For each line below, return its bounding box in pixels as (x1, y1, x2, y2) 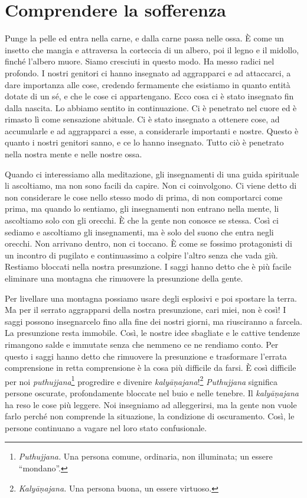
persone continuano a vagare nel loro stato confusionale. (5, 421, 207, 434)
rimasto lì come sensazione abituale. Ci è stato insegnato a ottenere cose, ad (5, 113, 280, 125)
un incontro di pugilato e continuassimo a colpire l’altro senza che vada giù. (5, 248, 278, 261)
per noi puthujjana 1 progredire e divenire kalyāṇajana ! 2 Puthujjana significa (5, 373, 277, 387)
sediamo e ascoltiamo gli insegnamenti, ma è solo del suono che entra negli (5, 225, 274, 238)
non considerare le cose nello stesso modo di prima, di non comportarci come (5, 190, 283, 203)
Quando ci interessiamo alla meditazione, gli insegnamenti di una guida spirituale (5, 167, 299, 180)
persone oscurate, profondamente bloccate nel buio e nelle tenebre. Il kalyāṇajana (5, 387, 299, 399)
